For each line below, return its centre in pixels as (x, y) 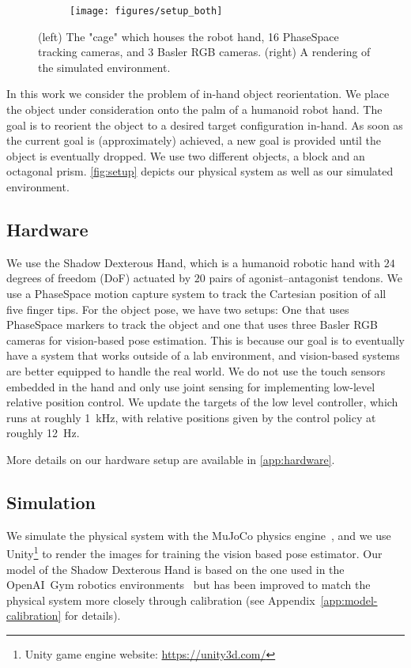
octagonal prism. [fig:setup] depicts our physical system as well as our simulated (200, 171)
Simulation (51, 502)
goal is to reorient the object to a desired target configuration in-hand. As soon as (205, 125)
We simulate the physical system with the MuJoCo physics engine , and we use (199, 535)
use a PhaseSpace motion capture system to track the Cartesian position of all (196, 293)
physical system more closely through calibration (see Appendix (161, 600)
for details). (92, 615)
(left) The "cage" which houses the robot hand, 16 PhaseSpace (189, 36)
